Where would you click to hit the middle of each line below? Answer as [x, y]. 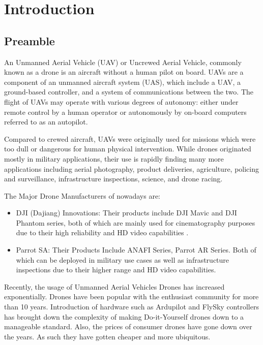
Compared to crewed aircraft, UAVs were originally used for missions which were [130, 138]
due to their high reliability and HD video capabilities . [102, 232]
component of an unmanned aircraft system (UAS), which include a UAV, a [122, 82]
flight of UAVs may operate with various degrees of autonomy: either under [121, 101]
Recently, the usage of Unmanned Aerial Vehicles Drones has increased [114, 286]
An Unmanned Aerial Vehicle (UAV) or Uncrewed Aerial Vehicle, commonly [123, 62]
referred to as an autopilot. [46, 122]
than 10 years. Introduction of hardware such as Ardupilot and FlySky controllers [131, 307]
